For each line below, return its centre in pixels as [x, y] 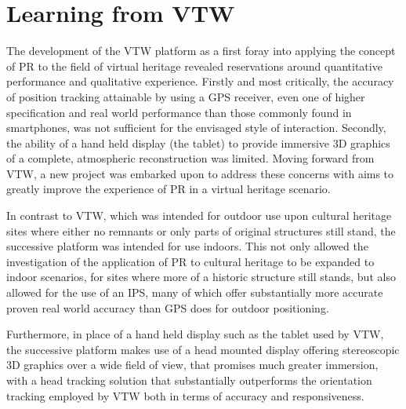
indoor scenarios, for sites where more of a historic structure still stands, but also [201, 277]
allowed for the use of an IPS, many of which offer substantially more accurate [195, 292]
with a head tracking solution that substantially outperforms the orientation [189, 380]
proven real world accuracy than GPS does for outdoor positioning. [168, 307]
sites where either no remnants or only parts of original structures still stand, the [201, 230]
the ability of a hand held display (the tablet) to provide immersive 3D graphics [198, 142]
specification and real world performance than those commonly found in [179, 112]
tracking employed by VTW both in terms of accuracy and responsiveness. [185, 395]
